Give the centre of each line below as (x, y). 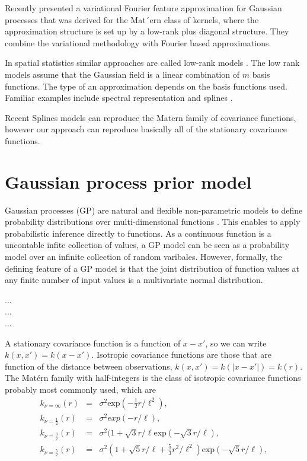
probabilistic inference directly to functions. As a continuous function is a (138, 233)
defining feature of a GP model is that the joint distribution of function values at (152, 268)
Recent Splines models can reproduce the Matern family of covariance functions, (151, 117)
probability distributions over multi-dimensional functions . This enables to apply (153, 222)
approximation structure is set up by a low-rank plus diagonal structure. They (147, 31)
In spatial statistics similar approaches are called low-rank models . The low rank (152, 63)
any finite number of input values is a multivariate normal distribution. (134, 280)
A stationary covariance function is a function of (93, 343)
